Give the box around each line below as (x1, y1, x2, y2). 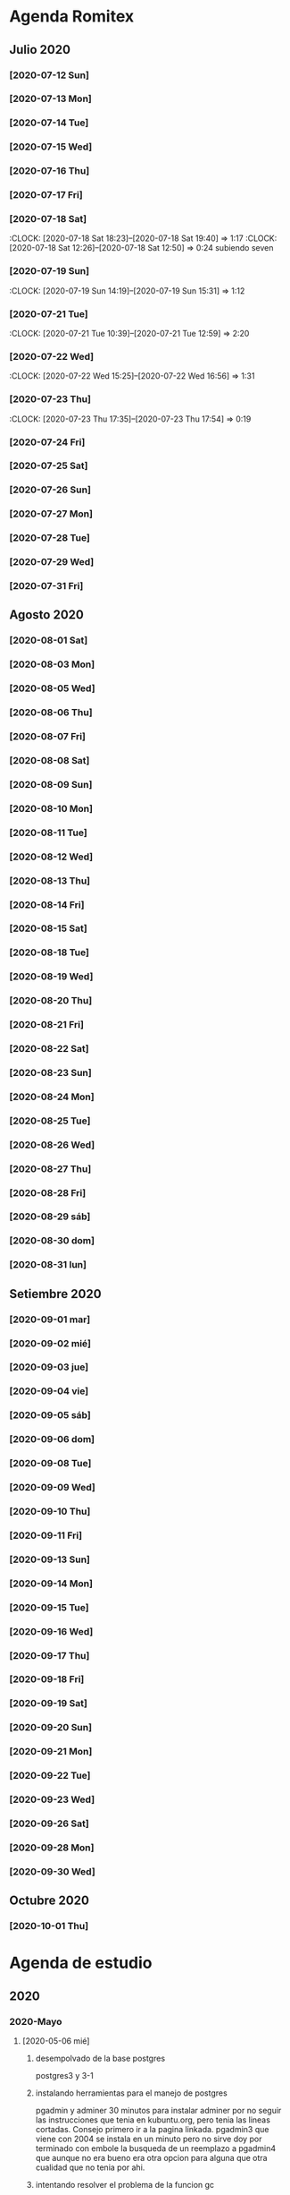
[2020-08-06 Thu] (9, 706, 93, 719)
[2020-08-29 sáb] (9, 1210, 91, 1223)
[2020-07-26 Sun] (9, 483, 92, 496)
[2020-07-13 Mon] (9, 92, 92, 105)
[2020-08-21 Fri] (9, 1019, 85, 1031)
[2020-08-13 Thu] (9, 875, 91, 887)
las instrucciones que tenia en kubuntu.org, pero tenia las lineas (35, 2114, 270, 2125)
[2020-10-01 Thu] (9, 1920, 89, 1933)
